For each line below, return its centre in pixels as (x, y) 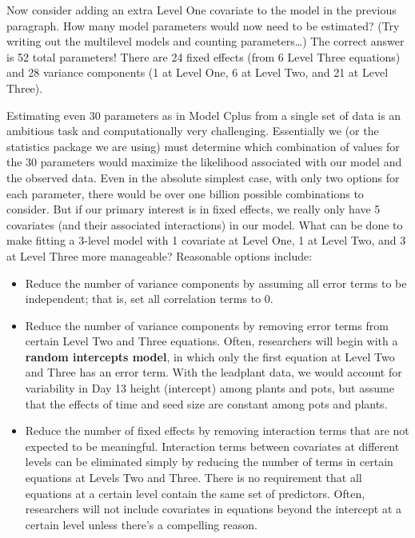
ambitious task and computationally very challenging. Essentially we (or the (193, 131)
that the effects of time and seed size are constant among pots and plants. (206, 403)
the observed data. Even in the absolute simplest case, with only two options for (203, 177)
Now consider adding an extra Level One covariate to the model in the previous (202, 10)
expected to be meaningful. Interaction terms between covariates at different (212, 446)
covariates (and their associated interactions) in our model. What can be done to (205, 224)
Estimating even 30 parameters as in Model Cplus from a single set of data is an (204, 115)
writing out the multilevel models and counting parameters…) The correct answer (206, 41)
